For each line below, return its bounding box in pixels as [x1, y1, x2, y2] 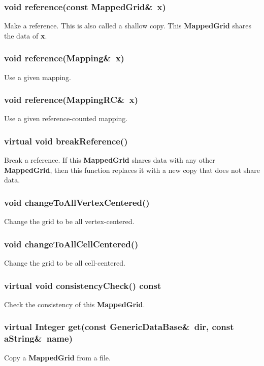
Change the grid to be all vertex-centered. [4, 216, 135, 227]
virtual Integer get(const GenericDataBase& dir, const [4, 320, 234, 333]
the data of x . [4, 30, 47, 41]
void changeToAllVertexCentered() [4, 196, 150, 208]
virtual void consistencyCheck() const [4, 279, 161, 291]
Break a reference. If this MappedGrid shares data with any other [4, 155, 215, 165]
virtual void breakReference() [4, 134, 128, 147]
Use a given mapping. [4, 71, 71, 82]
